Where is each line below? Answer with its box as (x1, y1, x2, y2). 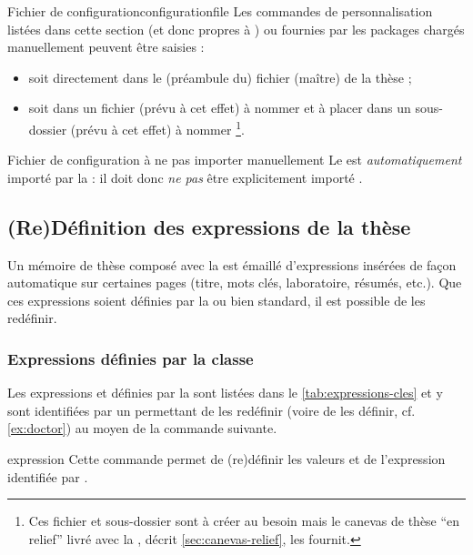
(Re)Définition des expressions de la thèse (7, 212, 411, 240)
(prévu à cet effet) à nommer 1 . (70, 116, 245, 138)
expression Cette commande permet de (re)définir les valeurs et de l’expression (7, 449, 446, 468)
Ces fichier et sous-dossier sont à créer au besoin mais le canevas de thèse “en (28, 511, 460, 530)
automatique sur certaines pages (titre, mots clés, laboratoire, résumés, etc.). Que (7, 273, 462, 292)
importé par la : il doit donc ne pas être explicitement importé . (7, 167, 363, 187)
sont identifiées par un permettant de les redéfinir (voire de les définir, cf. (7, 400, 416, 419)
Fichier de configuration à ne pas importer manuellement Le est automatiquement (7, 150, 462, 169)
